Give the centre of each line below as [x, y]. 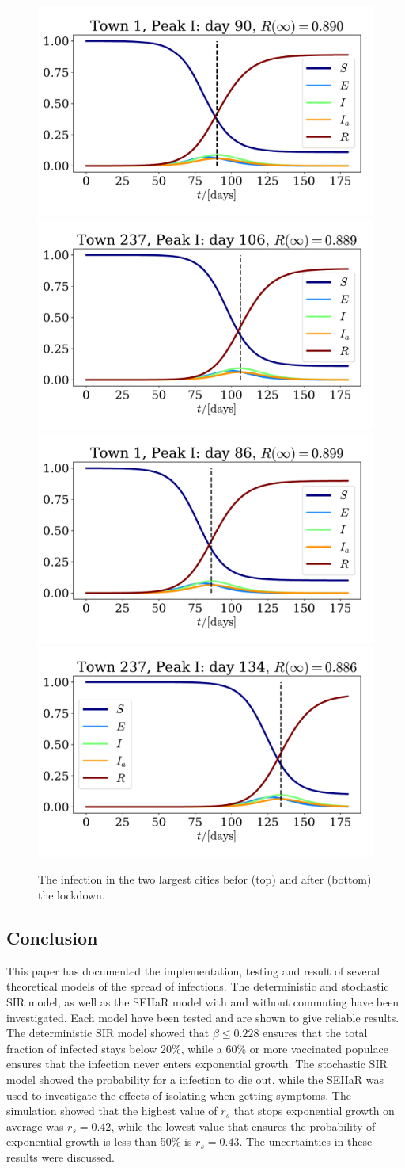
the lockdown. [72, 894]
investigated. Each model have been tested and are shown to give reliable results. [203, 1017]
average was [35, 1126]
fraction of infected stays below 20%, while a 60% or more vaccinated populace [197, 1048]
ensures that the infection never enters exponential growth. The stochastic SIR [197, 1064]
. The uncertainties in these [306, 1141]
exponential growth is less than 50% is [99, 1141]
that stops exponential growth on [314, 1111]
